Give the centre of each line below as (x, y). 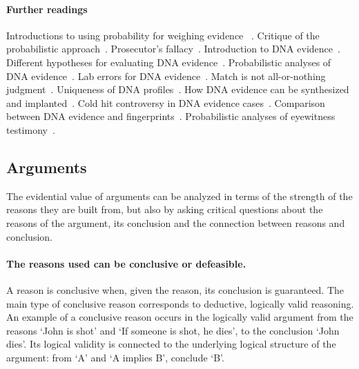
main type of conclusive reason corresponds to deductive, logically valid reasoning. (180, 303)
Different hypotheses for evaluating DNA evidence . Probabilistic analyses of (169, 62)
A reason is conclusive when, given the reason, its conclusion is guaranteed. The (175, 289)
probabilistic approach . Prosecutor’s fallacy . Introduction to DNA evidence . (173, 49)
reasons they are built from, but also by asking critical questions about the (165, 209)
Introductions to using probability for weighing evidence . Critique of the (163, 35)
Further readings (47, 9)
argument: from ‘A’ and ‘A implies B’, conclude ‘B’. (115, 357)
